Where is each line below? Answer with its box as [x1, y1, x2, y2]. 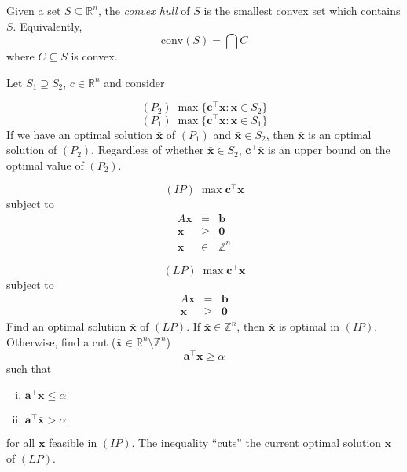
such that [6, 360, 52, 376]
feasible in [49, 434, 97, 451]
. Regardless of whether [91, 141, 204, 158]
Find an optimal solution [6, 318, 126, 335]
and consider [104, 74, 165, 90]
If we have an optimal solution [6, 126, 152, 142]
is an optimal [308, 126, 372, 142]
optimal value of [6, 156, 84, 173]
